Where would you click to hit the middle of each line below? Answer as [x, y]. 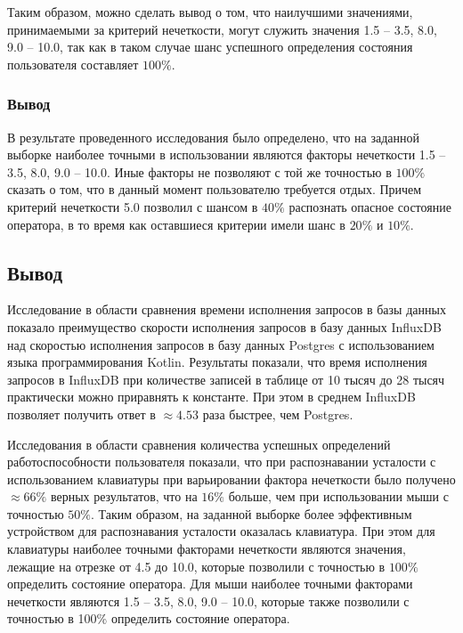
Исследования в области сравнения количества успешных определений [199, 444]
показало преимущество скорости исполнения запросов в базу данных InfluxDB [224, 326]
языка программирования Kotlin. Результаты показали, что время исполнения [217, 362]
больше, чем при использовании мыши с [338, 496]
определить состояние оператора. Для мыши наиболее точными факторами [210, 584]
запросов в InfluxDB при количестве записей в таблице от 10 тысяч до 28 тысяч [226, 379]
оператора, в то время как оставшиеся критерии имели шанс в [176, 224]
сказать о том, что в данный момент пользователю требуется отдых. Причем [215, 189]
